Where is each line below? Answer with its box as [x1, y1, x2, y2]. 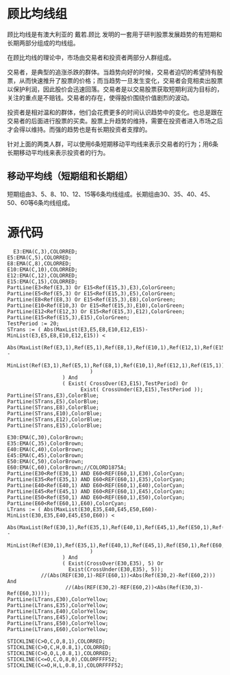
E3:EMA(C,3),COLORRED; [13, 248, 78, 255]
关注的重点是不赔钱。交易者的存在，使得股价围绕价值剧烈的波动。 [7, 93, 193, 101]
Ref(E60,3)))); [7, 590, 51, 597]
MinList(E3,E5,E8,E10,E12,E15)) [7, 332, 99, 339]
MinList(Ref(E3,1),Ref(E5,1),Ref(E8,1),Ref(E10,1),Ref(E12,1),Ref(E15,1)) [7, 362, 225, 369]
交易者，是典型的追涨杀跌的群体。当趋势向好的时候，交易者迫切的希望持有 [7, 68, 217, 76]
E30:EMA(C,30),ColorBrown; [7, 434, 84, 441]
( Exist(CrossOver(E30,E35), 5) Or [62, 560, 164, 567]
